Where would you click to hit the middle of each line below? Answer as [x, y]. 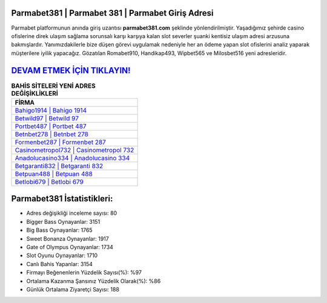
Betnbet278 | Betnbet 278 [52, 134]
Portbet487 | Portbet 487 [51, 126]
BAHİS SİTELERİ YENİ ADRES [54, 86]
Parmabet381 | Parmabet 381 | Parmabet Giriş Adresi [113, 13]
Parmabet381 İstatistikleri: [62, 199]
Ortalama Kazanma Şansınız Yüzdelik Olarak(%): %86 [94, 281]
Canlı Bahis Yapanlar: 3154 [60, 264]
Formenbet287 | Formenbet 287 [60, 142]
